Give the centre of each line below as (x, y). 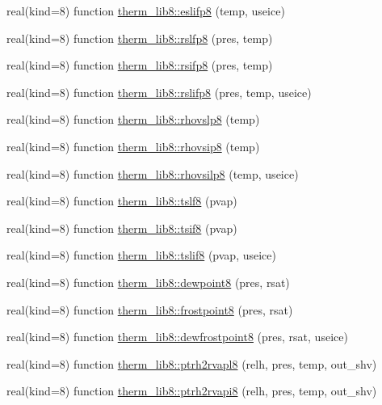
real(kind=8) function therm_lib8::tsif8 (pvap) (122, 228)
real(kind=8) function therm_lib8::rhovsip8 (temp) (133, 146)
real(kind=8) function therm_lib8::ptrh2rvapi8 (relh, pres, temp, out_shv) (192, 391)
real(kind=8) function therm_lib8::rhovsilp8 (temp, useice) (153, 173)
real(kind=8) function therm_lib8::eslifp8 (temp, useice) (146, 11)
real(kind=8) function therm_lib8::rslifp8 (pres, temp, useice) (159, 92)
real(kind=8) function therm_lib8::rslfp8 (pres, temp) (140, 38)
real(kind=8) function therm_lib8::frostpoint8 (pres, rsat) (150, 309)
